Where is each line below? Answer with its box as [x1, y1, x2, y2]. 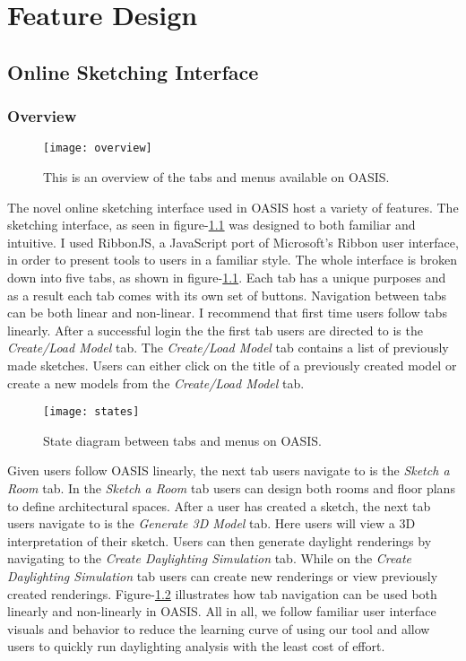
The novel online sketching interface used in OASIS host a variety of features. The [7, 197, 459, 216]
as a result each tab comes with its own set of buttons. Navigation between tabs [7, 285, 447, 304]
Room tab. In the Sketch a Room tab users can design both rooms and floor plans [7, 479, 455, 497]
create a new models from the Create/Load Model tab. [7, 373, 305, 392]
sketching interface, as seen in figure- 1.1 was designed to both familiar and [7, 215, 416, 234]
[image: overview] [43, 142, 152, 155]
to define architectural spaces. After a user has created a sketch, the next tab [7, 496, 431, 515]
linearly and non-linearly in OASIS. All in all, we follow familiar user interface [7, 602, 436, 621]
